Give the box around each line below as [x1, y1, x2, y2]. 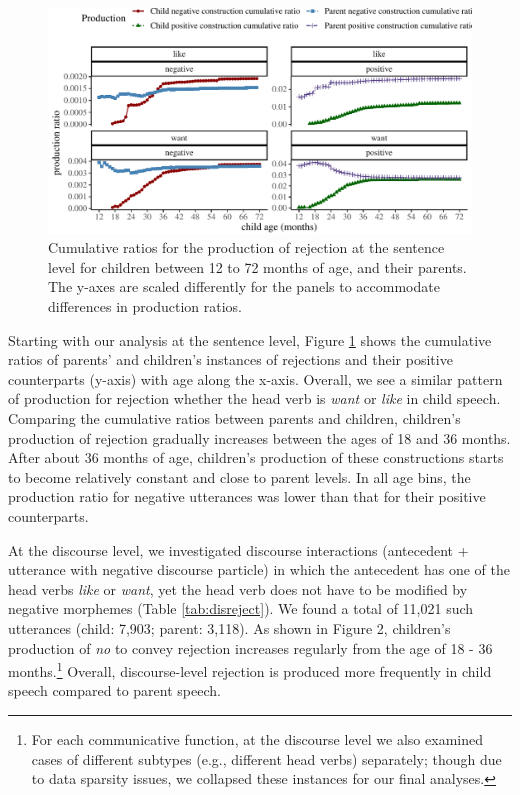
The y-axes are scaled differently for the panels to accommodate [48, 276, 440, 297]
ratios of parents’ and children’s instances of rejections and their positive [8, 349, 453, 370]
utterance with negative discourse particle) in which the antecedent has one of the [8, 559, 510, 580]
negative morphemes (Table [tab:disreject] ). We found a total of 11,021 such [8, 598, 474, 619]
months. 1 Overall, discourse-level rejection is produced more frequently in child [8, 658, 492, 681]
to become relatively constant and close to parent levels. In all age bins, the [8, 466, 471, 487]
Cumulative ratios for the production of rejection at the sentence [48, 237, 445, 258]
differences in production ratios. [48, 296, 242, 317]
